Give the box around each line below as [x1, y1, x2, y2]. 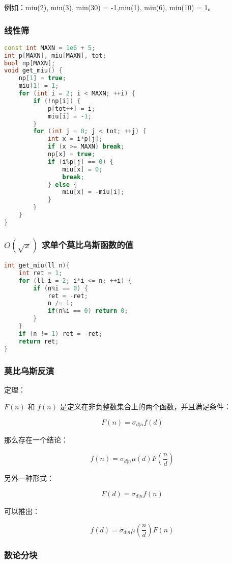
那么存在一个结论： [4, 434, 68, 445]
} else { [47, 181, 77, 188]
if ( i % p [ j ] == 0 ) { [47, 158, 113, 165]
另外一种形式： [4, 473, 54, 483]
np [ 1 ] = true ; [18, 75, 66, 82]
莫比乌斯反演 [4, 364, 54, 377]
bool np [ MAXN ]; [4, 59, 55, 67]
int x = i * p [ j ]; [47, 135, 103, 143]
